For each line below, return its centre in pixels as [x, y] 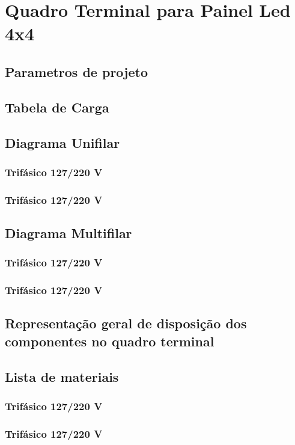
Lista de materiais [62, 376]
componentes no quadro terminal [110, 341]
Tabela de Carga [57, 107]
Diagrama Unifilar [62, 142]
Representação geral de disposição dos [126, 323]
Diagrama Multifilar [68, 232]
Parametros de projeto [76, 71]
